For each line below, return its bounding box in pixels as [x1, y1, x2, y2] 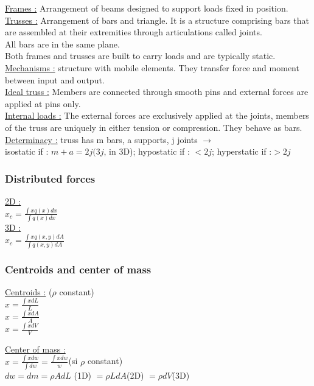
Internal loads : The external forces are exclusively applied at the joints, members [5, 109, 309, 122]
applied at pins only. [5, 97, 81, 110]
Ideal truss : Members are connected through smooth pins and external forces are [5, 85, 309, 98]
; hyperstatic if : [212, 145, 272, 158]
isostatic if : [5, 145, 49, 158]
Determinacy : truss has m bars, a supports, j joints [5, 133, 198, 146]
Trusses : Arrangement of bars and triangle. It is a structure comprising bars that [5, 13, 309, 26]
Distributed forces [5, 170, 96, 186]
